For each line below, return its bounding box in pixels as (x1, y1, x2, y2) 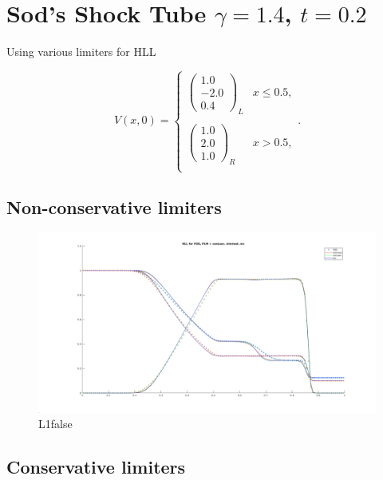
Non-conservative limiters (6, 194, 222, 219)
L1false (38, 415, 73, 432)
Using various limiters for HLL (6, 43, 156, 60)
